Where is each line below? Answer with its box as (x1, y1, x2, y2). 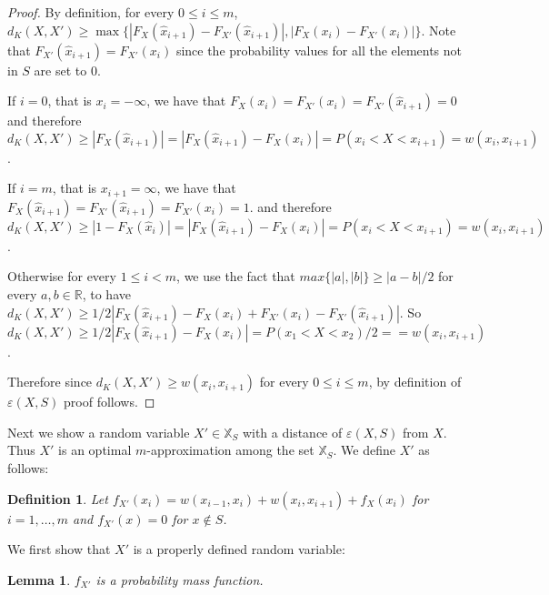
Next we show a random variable (7, 422, 190, 441)
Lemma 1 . (7, 570, 71, 589)
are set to (34, 60, 87, 79)
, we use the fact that (176, 267, 295, 286)
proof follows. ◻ (64, 392, 155, 411)
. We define (333, 440, 395, 459)
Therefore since (7, 372, 93, 391)
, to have (82, 285, 131, 304)
